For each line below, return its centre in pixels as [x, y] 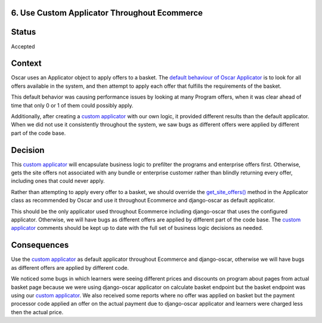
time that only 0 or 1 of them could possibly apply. [72, 105]
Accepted [23, 46]
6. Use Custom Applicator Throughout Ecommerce [107, 13]
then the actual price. [37, 312]
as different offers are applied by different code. [70, 267]
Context [26, 64]
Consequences [40, 245]
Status [24, 32]
